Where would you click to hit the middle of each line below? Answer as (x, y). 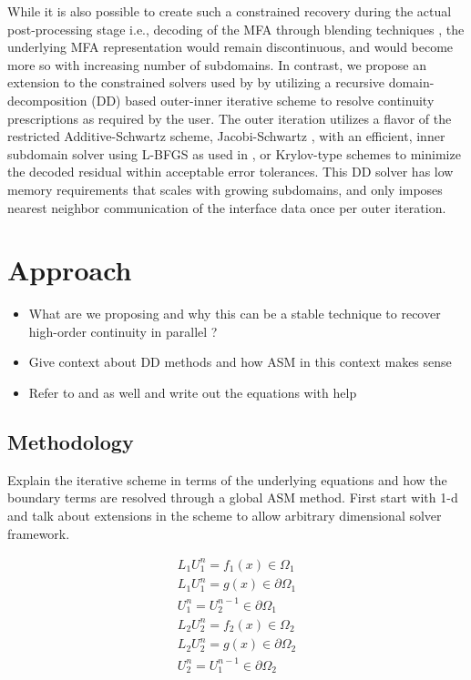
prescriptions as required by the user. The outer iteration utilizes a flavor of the (230, 118)
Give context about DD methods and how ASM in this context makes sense (240, 362)
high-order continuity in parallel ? (123, 331)
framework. (39, 533)
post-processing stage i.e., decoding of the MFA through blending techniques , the (236, 29)
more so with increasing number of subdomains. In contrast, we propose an (217, 64)
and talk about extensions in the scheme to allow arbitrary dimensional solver (225, 516)
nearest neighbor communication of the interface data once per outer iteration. (227, 207)
